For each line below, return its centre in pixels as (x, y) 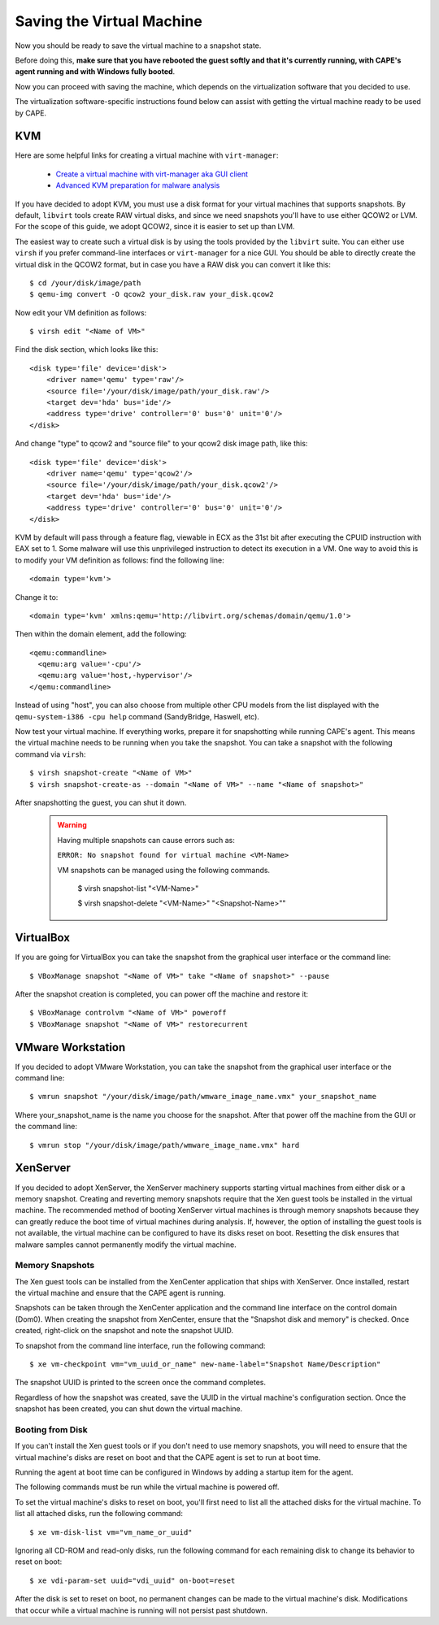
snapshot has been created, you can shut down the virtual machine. (129, 1409)
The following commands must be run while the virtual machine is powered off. (147, 1487)
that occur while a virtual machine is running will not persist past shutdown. (141, 1610)
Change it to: (37, 597)
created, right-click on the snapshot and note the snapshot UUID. (124, 1331)
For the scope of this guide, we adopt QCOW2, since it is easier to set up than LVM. (155, 227)
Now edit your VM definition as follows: (81, 312)
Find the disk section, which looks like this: (87, 350)
